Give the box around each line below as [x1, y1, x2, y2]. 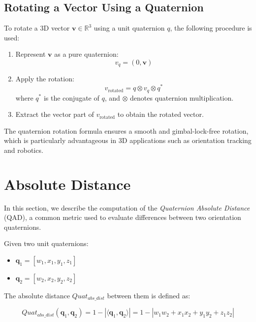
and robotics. [4, 144, 43, 155]
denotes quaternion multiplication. [130, 92, 234, 103]
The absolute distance [4, 290, 70, 301]
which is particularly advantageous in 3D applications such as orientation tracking [4, 135, 252, 145]
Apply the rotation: [15, 73, 74, 84]
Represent [15, 49, 46, 59]
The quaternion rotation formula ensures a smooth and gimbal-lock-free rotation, [4, 125, 249, 136]
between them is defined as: [107, 290, 191, 301]
